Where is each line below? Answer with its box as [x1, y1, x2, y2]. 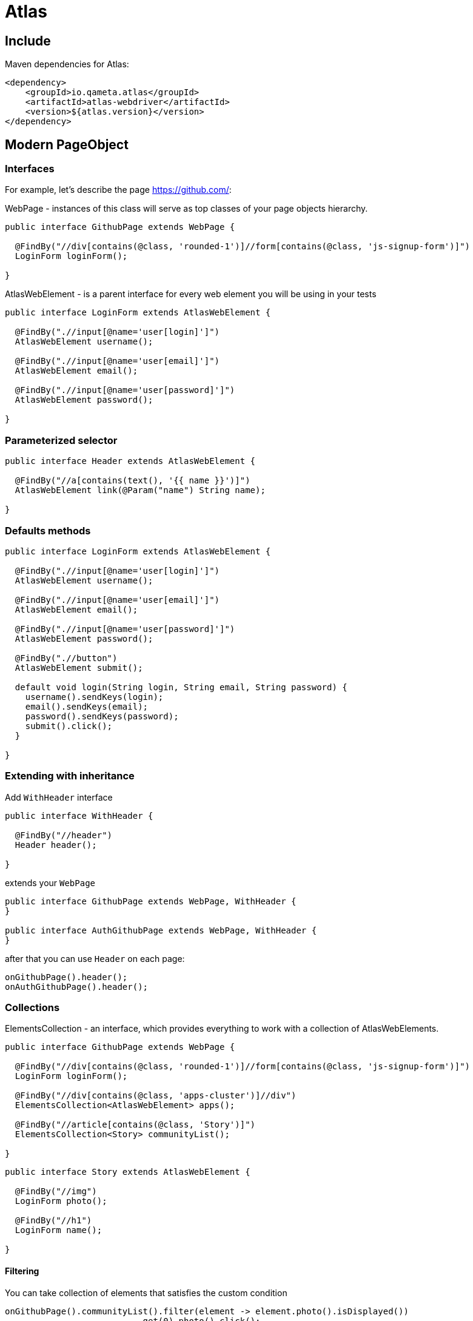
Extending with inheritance [5, 770, 135, 782]
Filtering [5, 1266, 39, 1276]
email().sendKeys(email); [25, 701, 149, 711]
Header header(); [15, 839, 97, 850]
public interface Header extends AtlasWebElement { [5, 456, 256, 466]
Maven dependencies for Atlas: [5, 59, 129, 70]
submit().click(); [25, 721, 113, 731]
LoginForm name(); [15, 1225, 102, 1235]
